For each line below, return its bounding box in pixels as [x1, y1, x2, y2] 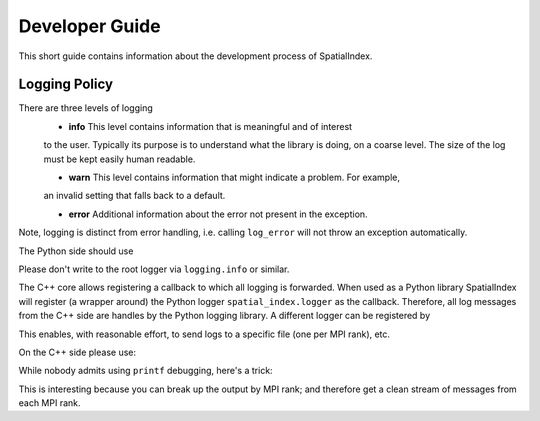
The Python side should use [18, 245, 134, 257]
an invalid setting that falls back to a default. [43, 190, 226, 202]
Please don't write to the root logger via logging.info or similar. [18, 263, 290, 275]
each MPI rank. [18, 397, 81, 409]
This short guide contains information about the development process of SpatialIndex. [18, 50, 373, 62]
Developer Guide [18, 15, 161, 37]
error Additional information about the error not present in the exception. [68, 208, 369, 220]
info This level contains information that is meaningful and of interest [68, 120, 353, 132]
